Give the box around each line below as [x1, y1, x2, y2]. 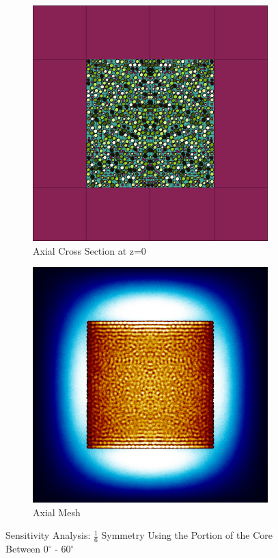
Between [5, 542, 41, 556]
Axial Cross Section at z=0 [33, 243, 146, 257]
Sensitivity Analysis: [5, 528, 91, 542]
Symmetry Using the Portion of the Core [101, 528, 273, 542]
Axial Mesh [33, 505, 81, 519]
